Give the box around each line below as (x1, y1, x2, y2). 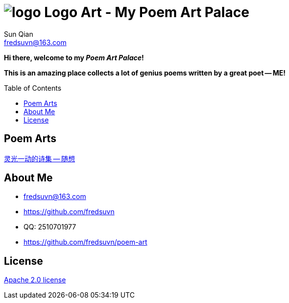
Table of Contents (4, 83, 62, 92)
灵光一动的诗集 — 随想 (4, 154, 75, 163)
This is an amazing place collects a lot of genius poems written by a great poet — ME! (4, 68, 286, 77)
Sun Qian (4, 29, 33, 38)
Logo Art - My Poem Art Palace (44, 4, 249, 21)
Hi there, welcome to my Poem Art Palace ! (4, 53, 144, 62)
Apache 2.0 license (4, 276, 66, 284)
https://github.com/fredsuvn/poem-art (24, 238, 147, 247)
